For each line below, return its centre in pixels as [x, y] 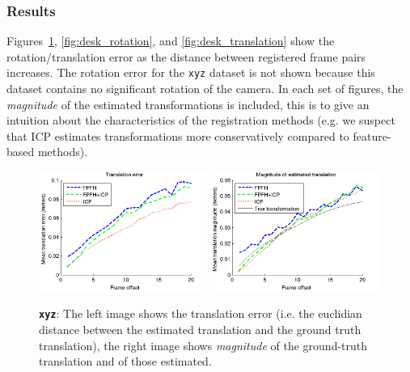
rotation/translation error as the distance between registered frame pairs [186, 56]
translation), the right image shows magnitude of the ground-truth [203, 345]
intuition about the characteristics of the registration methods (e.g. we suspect [201, 120]
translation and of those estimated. [125, 361]
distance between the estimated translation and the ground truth [200, 330]
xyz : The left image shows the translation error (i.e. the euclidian [201, 313]
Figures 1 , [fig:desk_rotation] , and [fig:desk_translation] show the [171, 41]
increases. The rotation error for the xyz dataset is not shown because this [191, 72]
